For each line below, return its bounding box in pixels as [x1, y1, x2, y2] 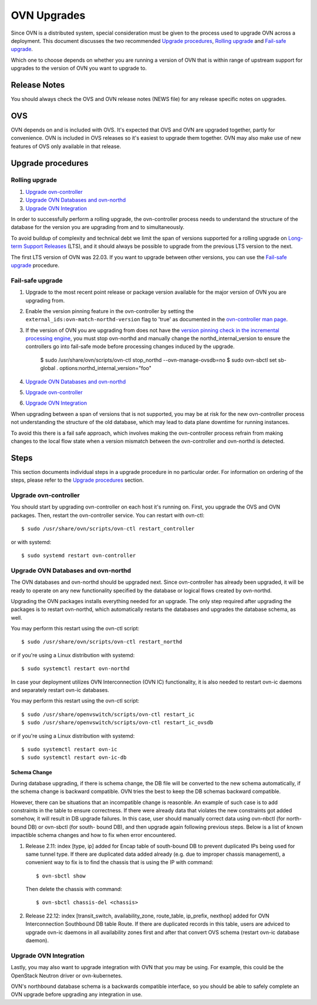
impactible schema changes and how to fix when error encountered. [11, 832, 177, 839]
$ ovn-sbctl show [36, 872, 86, 879]
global [40, 365, 56, 372]
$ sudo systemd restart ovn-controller [21, 552, 136, 559]
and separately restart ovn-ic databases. [11, 687, 110, 694]
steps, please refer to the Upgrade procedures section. [11, 476, 144, 484]
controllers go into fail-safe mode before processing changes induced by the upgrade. [25, 343, 235, 350]
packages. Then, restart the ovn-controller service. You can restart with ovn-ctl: [11, 512, 205, 519]
